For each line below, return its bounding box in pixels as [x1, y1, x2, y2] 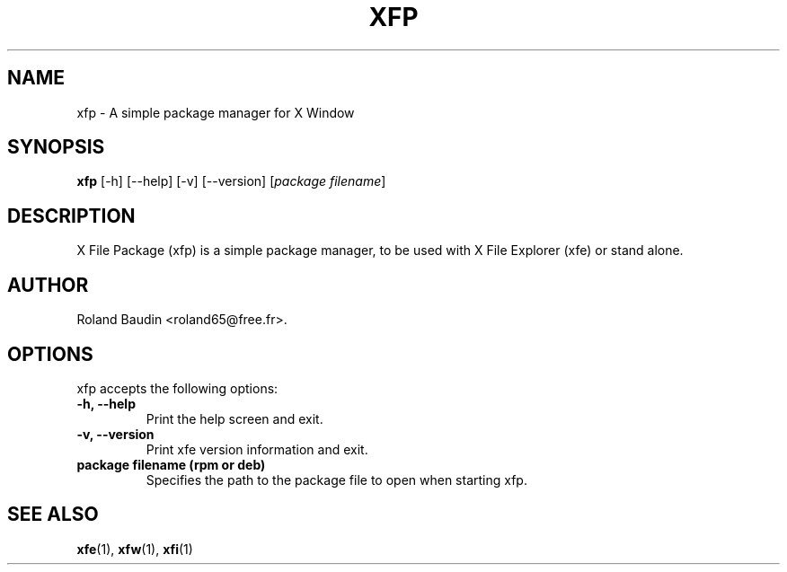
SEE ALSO [7, 503, 99, 526]
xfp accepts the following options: [76, 380, 279, 396]
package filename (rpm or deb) [76, 456, 266, 472]
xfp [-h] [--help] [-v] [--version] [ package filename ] [76, 173, 386, 189]
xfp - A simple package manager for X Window [76, 104, 355, 120]
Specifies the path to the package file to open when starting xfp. [146, 471, 527, 488]
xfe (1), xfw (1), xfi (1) [76, 541, 193, 557]
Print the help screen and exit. [146, 410, 323, 427]
